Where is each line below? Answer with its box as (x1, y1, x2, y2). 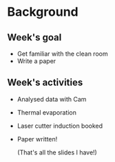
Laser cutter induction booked (17, 121, 103, 130)
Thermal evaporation (17, 108, 77, 117)
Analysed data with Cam (17, 95, 87, 103)
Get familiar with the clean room (17, 49, 108, 58)
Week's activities (7, 77, 83, 89)
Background (7, 4, 79, 20)
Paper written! (17, 135, 58, 143)
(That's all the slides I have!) (17, 148, 98, 157)
